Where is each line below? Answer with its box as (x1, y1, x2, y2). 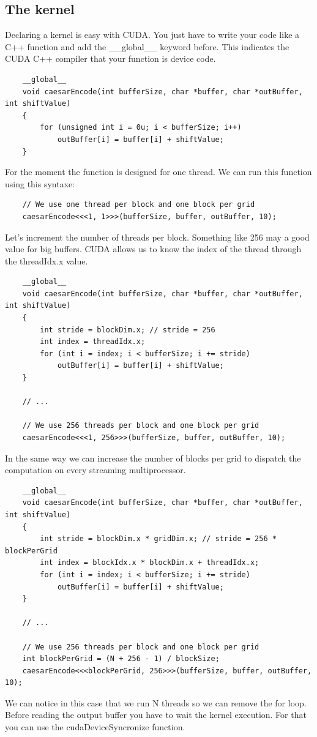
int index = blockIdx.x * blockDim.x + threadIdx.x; (40, 558, 259, 567)
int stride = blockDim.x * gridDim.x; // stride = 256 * (40, 534, 277, 544)
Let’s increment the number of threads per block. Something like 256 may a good (5, 230, 310, 243)
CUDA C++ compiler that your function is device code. (5, 52, 216, 65)
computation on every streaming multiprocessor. (5, 463, 186, 476)
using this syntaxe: (5, 177, 75, 190)
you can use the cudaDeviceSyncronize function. (5, 720, 185, 733)
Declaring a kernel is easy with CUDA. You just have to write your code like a (5, 28, 300, 41)
